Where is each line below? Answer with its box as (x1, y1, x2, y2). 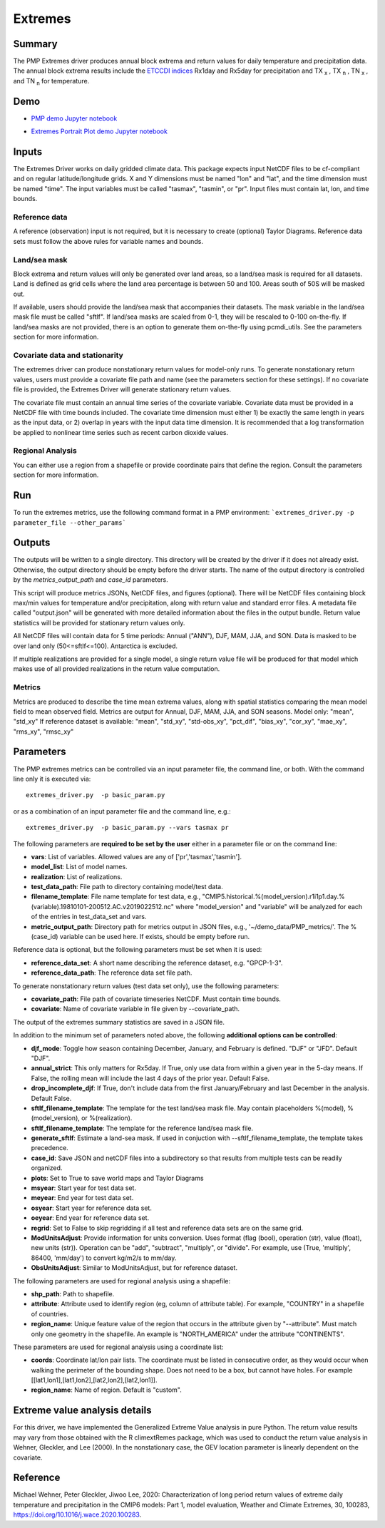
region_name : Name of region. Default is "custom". (31, 1385, 182, 1394)
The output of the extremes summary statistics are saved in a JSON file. (13, 1017, 225, 1026)
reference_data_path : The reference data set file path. (31, 968, 192, 977)
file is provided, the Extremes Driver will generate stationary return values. (13, 385, 232, 394)
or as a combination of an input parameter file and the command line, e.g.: (13, 806, 231, 816)
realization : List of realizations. (31, 872, 123, 881)
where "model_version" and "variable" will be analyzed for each (175, 902, 363, 911)
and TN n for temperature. (13, 76, 90, 87)
